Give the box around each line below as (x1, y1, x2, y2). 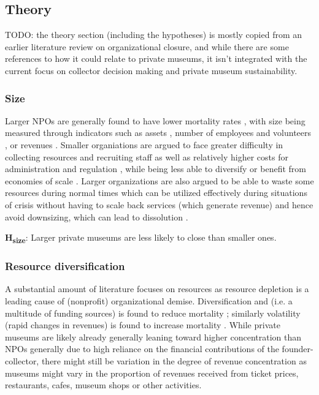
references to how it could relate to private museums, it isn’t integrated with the (5, 52, 307, 65)
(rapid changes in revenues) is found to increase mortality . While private (5, 318, 280, 331)
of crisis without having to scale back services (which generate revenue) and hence (5, 198, 313, 211)
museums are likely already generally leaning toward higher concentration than (5, 330, 302, 343)
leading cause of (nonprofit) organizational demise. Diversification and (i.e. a (5, 295, 293, 307)
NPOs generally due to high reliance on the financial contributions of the (5, 342, 279, 355)
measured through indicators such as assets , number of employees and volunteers (5, 126, 312, 139)
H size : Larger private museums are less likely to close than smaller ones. (5, 231, 277, 245)
